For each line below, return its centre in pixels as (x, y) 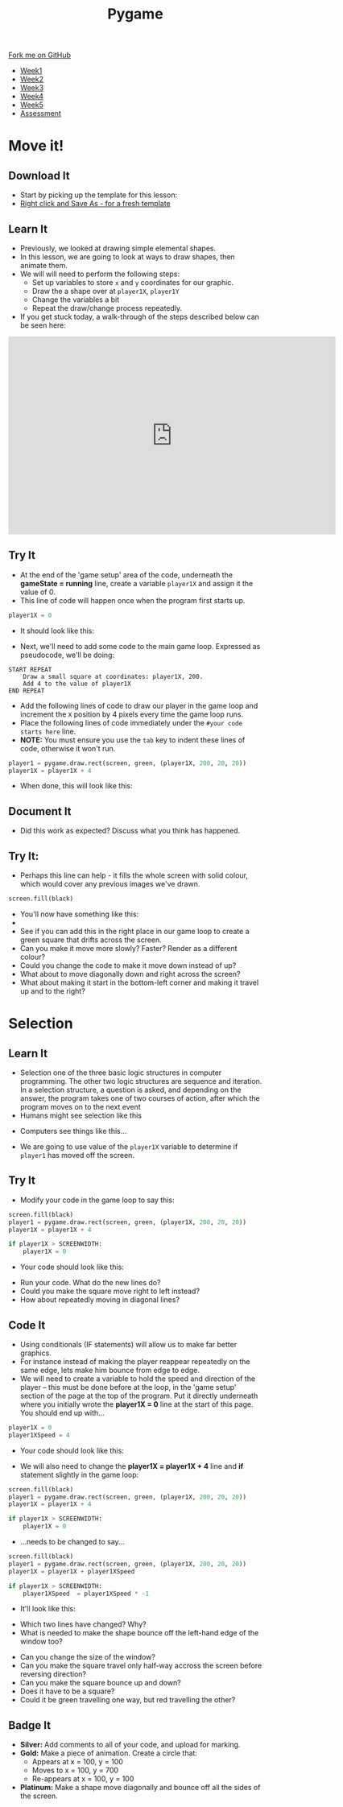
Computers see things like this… (73, 1131)
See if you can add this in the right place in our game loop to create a (134, 931)
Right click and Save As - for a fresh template (95, 204)
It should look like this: (57, 631)
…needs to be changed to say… (72, 1542)
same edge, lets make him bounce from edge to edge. (110, 1370)
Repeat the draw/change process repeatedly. (107, 308)
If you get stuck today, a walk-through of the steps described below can (140, 316)
